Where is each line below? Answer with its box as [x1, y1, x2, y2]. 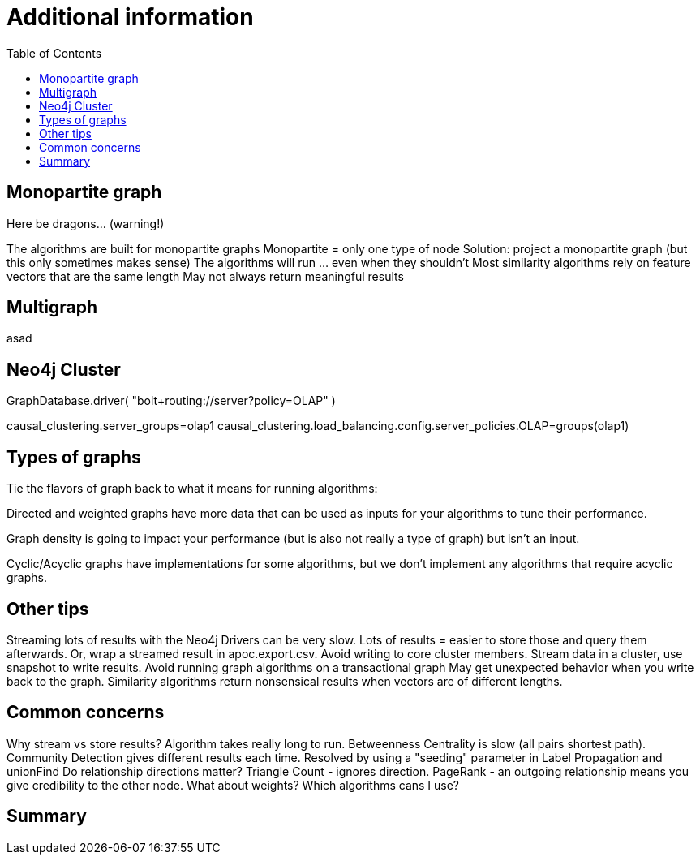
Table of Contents [6, 45, 102, 60]
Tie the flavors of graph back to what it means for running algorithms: [6, 481, 378, 496]
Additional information [6, 3, 254, 31]
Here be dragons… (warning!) [6, 216, 165, 230]
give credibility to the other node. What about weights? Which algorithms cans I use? [6, 777, 460, 792]
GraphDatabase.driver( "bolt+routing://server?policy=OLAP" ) [6, 394, 336, 408]
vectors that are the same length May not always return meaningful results [6, 269, 404, 283]
